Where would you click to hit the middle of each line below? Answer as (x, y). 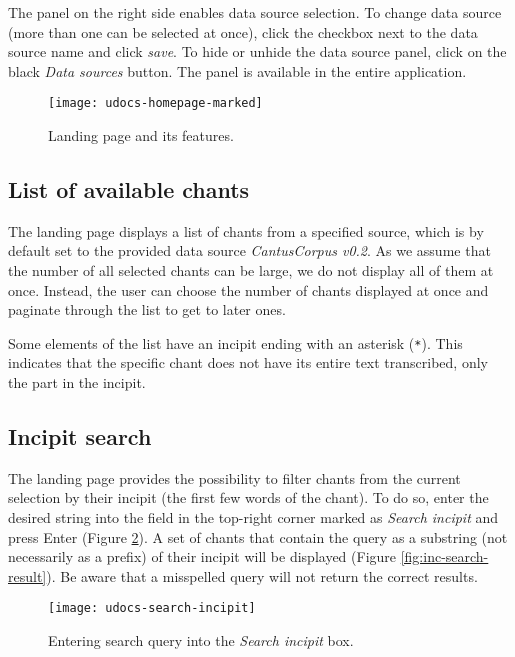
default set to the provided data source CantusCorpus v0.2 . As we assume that (249, 250)
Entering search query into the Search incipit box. (201, 640)
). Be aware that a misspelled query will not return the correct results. (262, 575)
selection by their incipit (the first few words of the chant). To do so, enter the (248, 497)
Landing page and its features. (141, 135)
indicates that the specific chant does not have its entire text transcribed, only (248, 362)
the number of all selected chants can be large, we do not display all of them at (251, 270)
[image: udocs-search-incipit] (152, 608)
